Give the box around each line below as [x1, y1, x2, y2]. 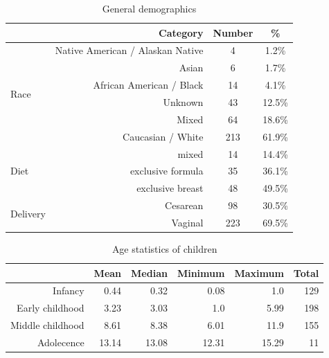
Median [131, 265, 168, 280]
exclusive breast [136, 181, 204, 195]
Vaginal [171, 215, 204, 229]
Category [159, 25, 204, 39]
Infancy [53, 283, 85, 298]
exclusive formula [130, 163, 204, 178]
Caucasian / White [123, 129, 204, 143]
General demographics [102, 1, 197, 15]
